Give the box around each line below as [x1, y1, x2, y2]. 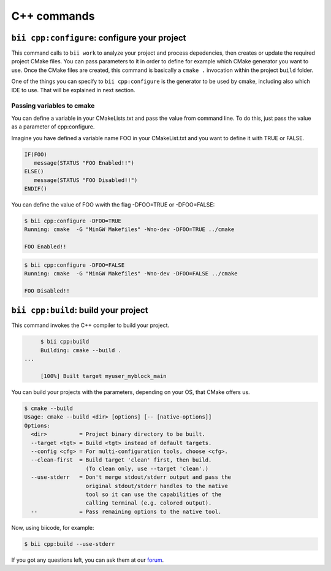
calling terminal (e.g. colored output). [85, 500, 212, 506]
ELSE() [24, 168, 44, 175]
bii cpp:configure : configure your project [11, 33, 186, 43]
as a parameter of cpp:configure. [11, 123, 95, 130]
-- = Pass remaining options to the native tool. [31, 508, 222, 515]
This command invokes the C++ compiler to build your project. [11, 321, 170, 329]
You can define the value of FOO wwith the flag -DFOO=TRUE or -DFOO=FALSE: [11, 201, 215, 208]
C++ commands [11, 9, 95, 23]
